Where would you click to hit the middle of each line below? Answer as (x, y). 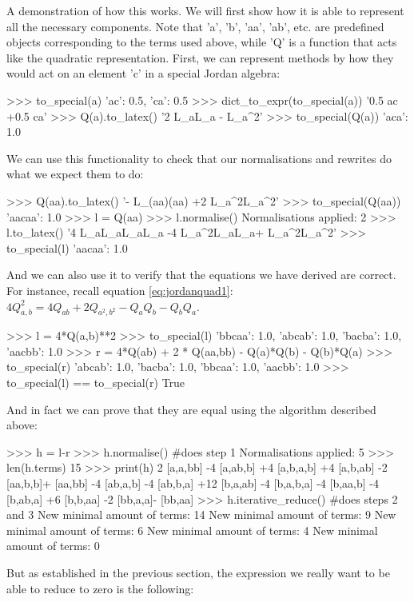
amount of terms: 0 (53, 546)
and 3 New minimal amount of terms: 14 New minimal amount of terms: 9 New (201, 514)
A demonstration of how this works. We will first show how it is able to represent (205, 10)
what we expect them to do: (75, 174)
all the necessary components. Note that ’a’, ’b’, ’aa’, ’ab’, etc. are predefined (195, 26)
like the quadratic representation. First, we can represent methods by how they (200, 57)
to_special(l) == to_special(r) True (96, 383)
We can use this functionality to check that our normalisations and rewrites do (199, 158)
